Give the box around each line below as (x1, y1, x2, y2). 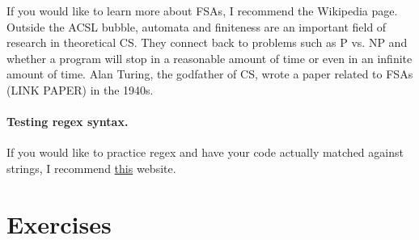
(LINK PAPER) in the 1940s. (6, 81, 154, 98)
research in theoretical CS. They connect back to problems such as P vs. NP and (6, 34, 408, 51)
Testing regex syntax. (6, 113, 129, 130)
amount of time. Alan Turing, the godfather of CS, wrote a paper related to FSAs (6, 65, 413, 82)
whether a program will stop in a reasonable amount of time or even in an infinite (6, 49, 413, 66)
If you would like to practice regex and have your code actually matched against (6, 144, 404, 161)
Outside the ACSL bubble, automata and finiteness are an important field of (6, 18, 387, 35)
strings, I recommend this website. (6, 159, 176, 176)
